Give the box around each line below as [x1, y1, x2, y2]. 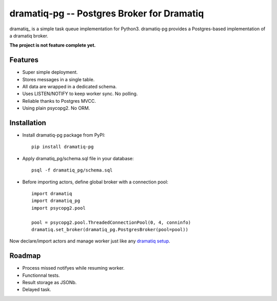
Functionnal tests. [22, 272, 60, 278]
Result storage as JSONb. [22, 279, 77, 286]
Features [9, 55, 38, 64]
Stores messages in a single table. [22, 76, 95, 82]
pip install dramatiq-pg [31, 144, 94, 150]
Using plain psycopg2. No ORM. [22, 105, 90, 111]
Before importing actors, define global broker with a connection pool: [22, 179, 169, 185]
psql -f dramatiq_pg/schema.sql [31, 167, 113, 173]
